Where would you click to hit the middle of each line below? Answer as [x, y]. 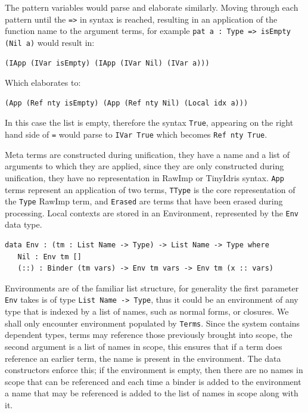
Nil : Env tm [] [49, 257]
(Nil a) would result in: [50, 42]
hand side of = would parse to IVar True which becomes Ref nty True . [136, 134]
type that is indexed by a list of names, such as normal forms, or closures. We [147, 311]
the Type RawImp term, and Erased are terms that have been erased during [144, 201]
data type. [24, 224]
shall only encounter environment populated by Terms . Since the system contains [153, 323]
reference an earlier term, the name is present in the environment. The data [143, 358]
